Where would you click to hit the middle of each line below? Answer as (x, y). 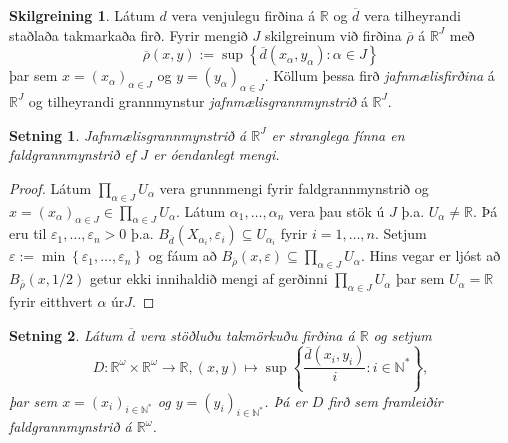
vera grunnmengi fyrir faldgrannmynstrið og (294, 187)
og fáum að (182, 255)
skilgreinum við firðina (333, 34)
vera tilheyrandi (412, 15)
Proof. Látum (50, 187)
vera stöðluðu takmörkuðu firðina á (247, 334)
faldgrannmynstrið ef (72, 154)
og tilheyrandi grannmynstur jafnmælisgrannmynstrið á (198, 100)
